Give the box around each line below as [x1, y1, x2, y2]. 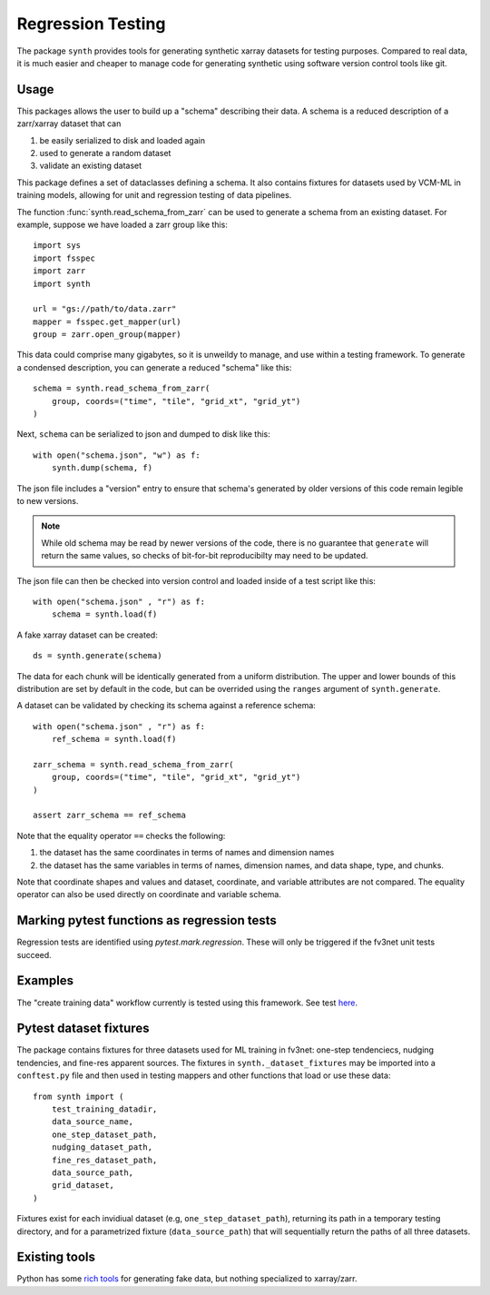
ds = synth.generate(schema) [33, 650, 162, 661]
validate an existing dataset [39, 160, 142, 172]
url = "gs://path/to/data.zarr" [33, 304, 177, 314]
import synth [33, 278, 91, 289]
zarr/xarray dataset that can [16, 118, 122, 129]
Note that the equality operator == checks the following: [16, 830, 226, 841]
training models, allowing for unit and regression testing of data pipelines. [16, 190, 292, 201]
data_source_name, [51, 1117, 134, 1127]
